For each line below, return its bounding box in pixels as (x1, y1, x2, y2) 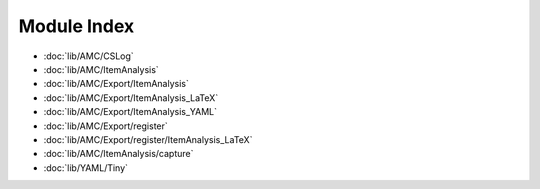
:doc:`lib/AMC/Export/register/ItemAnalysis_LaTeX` (43, 133, 253, 145)
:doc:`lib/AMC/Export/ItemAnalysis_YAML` (43, 106, 218, 118)
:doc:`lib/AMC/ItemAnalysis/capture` (43, 148, 194, 160)
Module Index (18, 15, 135, 37)
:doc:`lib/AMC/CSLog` (43, 50, 134, 62)
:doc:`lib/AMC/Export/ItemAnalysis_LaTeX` (43, 91, 219, 104)
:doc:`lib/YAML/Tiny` (43, 161, 129, 174)
